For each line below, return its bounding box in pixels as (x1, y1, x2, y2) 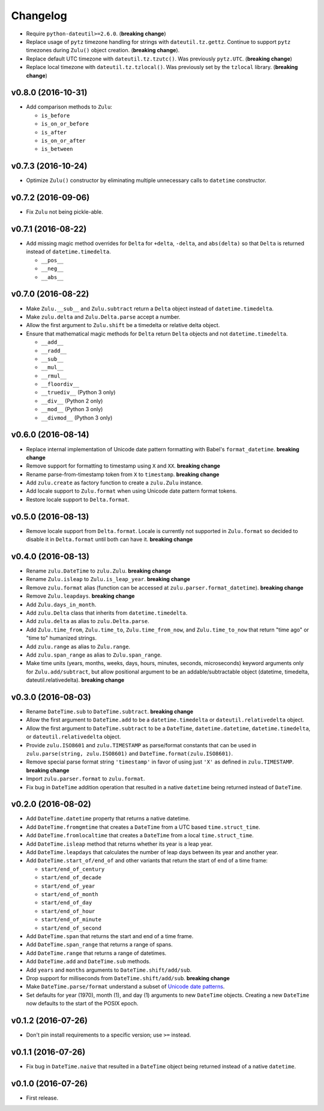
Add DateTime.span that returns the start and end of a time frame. (26, 932, 194, 939)
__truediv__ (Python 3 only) (41, 389, 116, 396)
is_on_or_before (41, 121, 89, 127)
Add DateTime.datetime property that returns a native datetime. (26, 815, 190, 822)
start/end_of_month (41, 891, 98, 897)
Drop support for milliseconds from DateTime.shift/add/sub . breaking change (26, 974, 230, 981)
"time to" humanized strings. (26, 634, 97, 642)
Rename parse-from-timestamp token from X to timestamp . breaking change (26, 471, 220, 478)
